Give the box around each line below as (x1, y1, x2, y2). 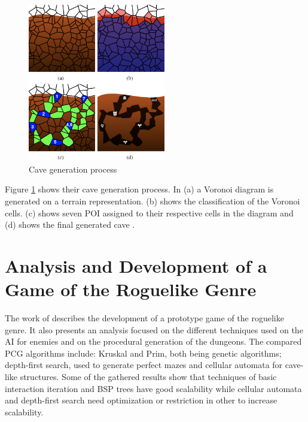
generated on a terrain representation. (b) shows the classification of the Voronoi (5, 194, 300, 207)
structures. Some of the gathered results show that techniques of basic (20, 370, 277, 382)
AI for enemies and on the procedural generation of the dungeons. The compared (5, 335, 302, 348)
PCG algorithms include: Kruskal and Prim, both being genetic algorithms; (5, 346, 282, 359)
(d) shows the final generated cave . (5, 218, 135, 231)
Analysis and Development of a (5, 253, 267, 278)
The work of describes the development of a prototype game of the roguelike (5, 312, 284, 324)
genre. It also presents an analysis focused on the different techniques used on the (5, 323, 303, 336)
